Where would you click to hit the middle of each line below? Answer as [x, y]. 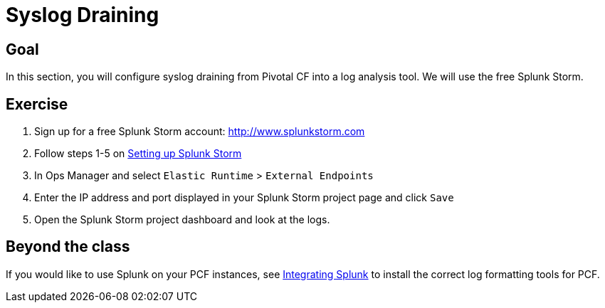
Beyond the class [68, 247]
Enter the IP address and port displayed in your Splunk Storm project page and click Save [244, 198]
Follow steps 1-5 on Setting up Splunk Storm [138, 154]
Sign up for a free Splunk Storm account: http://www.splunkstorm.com [200, 132]
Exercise [37, 104]
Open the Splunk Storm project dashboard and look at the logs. [182, 220]
